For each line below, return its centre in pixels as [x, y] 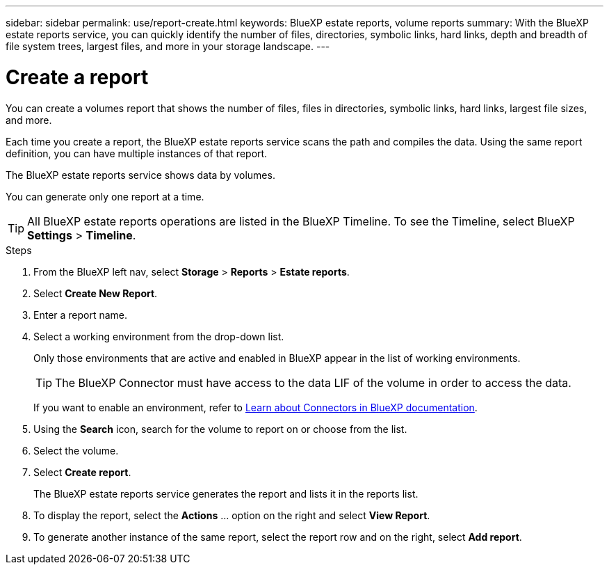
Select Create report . [82, 472]
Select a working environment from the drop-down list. [159, 336]
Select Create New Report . [96, 293]
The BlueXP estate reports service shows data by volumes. [140, 175]
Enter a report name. [81, 315]
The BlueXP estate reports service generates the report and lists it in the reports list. [226, 493]
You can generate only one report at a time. [105, 196]
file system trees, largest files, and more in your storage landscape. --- [168, 46]
